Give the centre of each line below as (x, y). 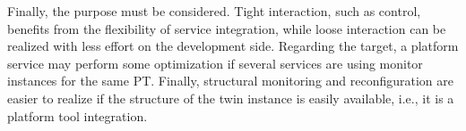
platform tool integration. (78, 115)
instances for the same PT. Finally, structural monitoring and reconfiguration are (231, 81)
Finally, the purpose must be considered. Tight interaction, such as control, (214, 11)
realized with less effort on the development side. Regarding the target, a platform (233, 46)
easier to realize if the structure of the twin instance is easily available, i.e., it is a (231, 98)
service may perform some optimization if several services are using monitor (215, 63)
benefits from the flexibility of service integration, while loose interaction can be (227, 28)
